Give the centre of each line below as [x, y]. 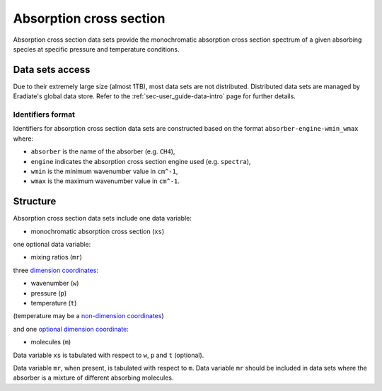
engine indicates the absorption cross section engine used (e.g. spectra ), [141, 161]
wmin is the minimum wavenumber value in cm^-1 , [104, 171]
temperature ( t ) [54, 303]
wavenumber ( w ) [55, 284]
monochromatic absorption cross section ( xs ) [98, 231]
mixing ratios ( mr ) [57, 257]
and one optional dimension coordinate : [71, 329]
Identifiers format [44, 115]
